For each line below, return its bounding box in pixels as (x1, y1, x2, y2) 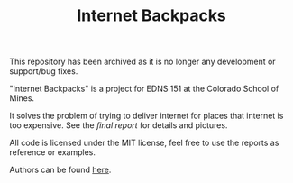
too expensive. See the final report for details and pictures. (9, 120, 228, 131)
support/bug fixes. (9, 66, 78, 77)
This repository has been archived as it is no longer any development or (9, 56, 277, 68)
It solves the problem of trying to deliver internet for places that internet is (9, 110, 284, 122)
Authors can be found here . (9, 164, 112, 176)
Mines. (9, 93, 34, 104)
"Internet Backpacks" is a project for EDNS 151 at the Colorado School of (9, 83, 279, 95)
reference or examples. (9, 147, 96, 158)
